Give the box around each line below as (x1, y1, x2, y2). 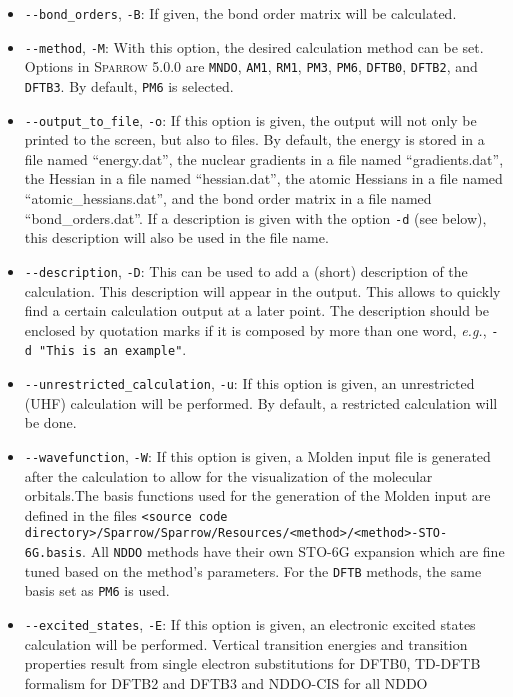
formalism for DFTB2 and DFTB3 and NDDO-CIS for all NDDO (24, 672, 428, 693)
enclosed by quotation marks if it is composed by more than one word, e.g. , (24, 319, 487, 340)
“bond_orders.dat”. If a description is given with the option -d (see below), (24, 207, 487, 228)
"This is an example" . (39, 339, 187, 360)
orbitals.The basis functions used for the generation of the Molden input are (24, 485, 491, 506)
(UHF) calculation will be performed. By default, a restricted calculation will (24, 392, 498, 413)
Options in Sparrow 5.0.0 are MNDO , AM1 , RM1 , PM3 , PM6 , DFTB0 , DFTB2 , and (24, 56, 478, 77)
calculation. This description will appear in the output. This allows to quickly (24, 280, 501, 301)
